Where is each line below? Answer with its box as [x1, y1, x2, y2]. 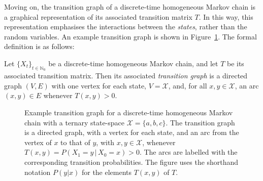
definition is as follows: [4, 41, 75, 52]
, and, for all [168, 80, 207, 91]
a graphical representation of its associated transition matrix [4, 11, 192, 22]
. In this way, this [199, 11, 253, 22]
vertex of [24, 137, 52, 147]
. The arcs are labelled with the [139, 147, 238, 157]
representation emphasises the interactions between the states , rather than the [4, 21, 247, 32]
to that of [60, 137, 90, 147]
